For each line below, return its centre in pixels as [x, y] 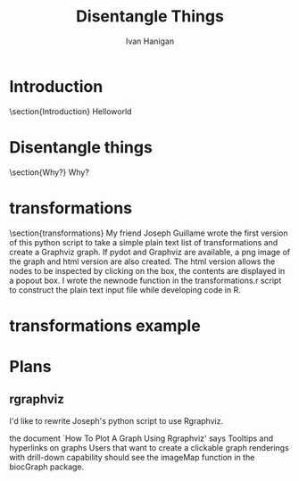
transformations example [105, 325]
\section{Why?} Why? [49, 172]
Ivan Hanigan [150, 41]
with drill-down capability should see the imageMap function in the [132, 457]
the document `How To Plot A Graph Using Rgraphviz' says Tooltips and [141, 438]
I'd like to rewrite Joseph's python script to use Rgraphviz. [116, 420]
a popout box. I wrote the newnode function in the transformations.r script [145, 280]
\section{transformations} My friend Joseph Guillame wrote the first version [149, 233]
